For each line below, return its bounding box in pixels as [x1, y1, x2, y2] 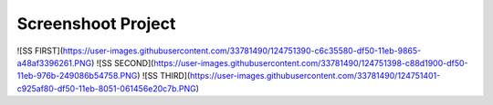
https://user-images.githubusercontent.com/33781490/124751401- [190, 71, 441, 81]
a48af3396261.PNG [16, 57, 92, 68]
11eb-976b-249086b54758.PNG [16, 71, 138, 81]
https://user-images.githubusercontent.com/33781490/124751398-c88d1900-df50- [153, 57, 468, 68]
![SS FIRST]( [16, 45, 64, 56]
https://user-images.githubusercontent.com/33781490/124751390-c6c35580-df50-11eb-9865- [62, 45, 422, 56]
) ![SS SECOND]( [91, 57, 154, 68]
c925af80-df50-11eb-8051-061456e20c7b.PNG [16, 82, 196, 94]
